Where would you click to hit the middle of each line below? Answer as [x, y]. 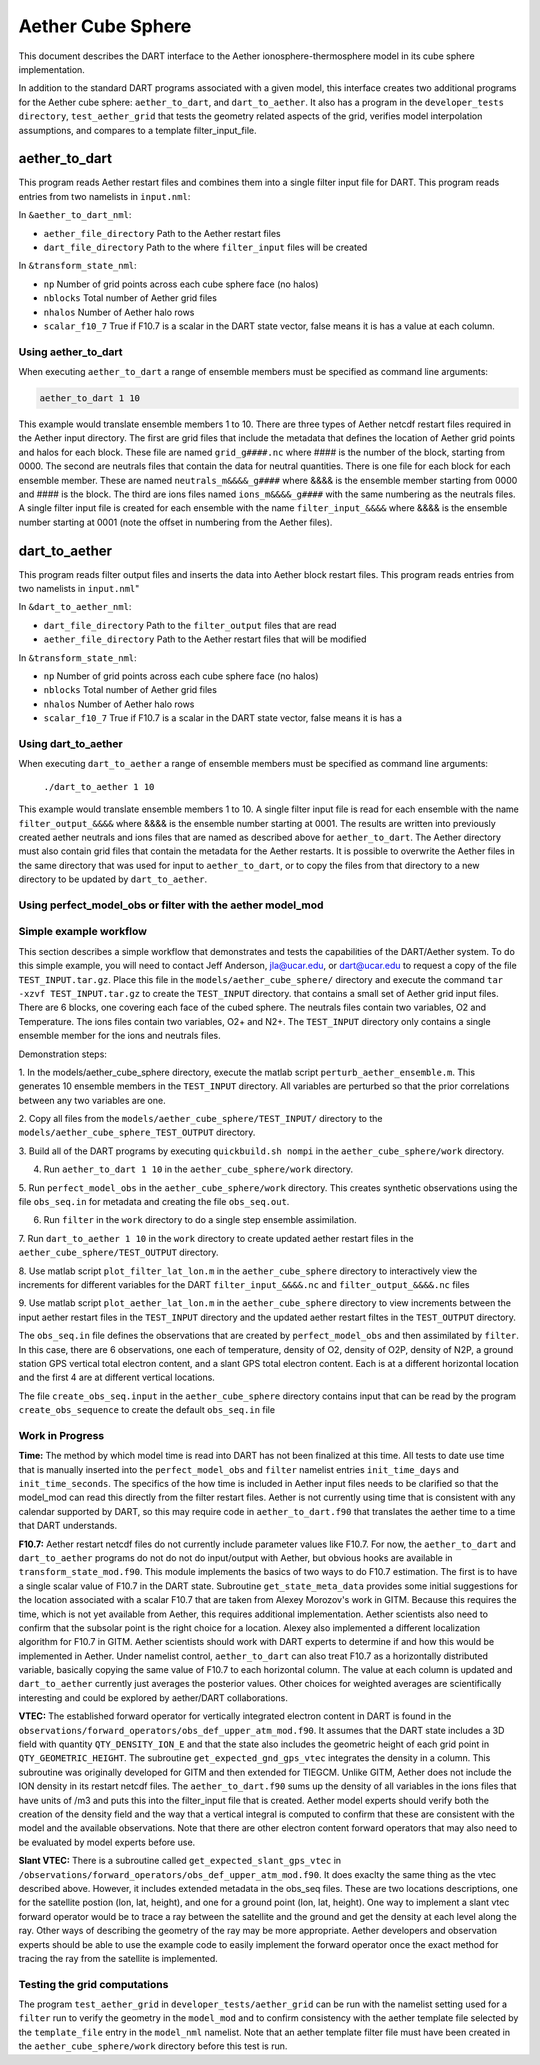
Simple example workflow [82, 932]
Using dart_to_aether [71, 743]
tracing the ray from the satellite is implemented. [118, 1958]
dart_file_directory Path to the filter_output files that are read [190, 625]
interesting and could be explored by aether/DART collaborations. [153, 1697]
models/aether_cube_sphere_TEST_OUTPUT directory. [137, 1132]
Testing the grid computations [93, 1984]
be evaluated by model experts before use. [107, 1842]
